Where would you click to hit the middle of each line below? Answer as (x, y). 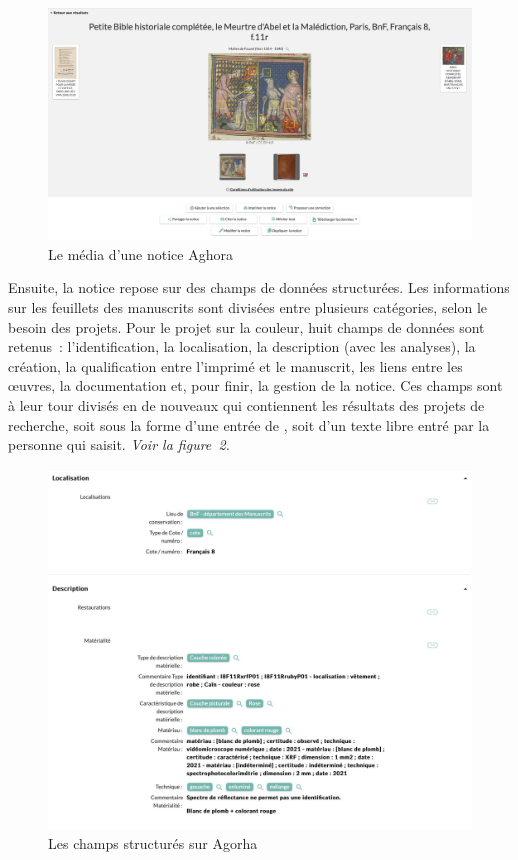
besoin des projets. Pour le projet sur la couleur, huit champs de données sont (246, 326)
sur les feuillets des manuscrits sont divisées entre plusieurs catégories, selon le (248, 307)
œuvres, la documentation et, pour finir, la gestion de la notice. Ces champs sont (255, 385)
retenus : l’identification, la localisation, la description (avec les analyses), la (242, 346)
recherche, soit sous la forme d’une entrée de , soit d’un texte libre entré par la (249, 424)
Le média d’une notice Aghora (140, 253)
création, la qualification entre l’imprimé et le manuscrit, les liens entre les (235, 365)
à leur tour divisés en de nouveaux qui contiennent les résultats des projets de (246, 405)
